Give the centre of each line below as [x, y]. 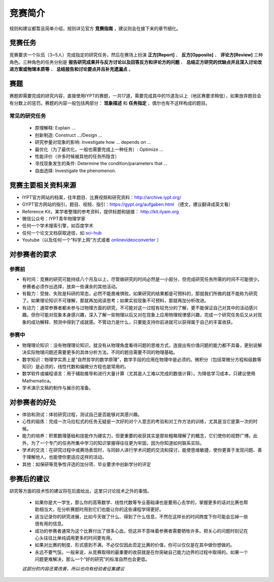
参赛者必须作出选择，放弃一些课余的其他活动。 [71, 286]
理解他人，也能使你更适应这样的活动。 [66, 457]
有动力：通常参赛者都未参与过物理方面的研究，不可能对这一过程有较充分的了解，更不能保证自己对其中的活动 [135, 308]
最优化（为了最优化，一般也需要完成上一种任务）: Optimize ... [99, 149]
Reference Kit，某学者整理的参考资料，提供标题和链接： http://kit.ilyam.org [100, 211]
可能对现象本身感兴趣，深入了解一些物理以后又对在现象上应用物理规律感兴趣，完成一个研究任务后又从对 [149, 315]
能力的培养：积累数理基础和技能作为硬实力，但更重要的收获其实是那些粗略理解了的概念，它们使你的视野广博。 [138, 436]
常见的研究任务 [28, 116]
